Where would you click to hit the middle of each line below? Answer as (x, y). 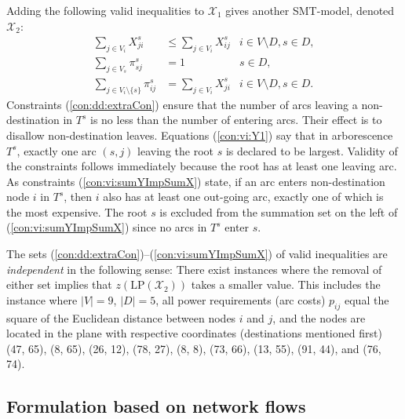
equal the (367, 299)
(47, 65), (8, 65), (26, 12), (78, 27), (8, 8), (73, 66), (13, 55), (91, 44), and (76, (194, 348)
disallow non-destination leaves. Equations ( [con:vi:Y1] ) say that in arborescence (200, 135)
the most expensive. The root (77, 211)
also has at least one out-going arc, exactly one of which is (243, 197)
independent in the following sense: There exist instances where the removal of (194, 269)
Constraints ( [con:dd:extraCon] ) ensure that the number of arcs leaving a (182, 104)
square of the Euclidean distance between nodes (121, 317)
